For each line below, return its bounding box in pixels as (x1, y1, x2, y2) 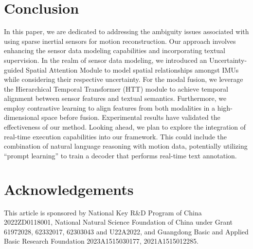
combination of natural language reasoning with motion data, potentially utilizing (4, 141, 248, 151)
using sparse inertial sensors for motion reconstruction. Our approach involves (4, 36, 236, 46)
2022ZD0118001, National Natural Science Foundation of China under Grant (4, 217, 233, 227)
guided (4, 64, 24, 75)
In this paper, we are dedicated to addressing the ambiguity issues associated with (4, 26, 249, 37)
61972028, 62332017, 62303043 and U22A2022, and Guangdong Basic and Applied (4, 226, 249, 236)
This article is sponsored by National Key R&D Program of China (4, 207, 202, 217)
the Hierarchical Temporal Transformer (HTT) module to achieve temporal (4, 83, 228, 94)
